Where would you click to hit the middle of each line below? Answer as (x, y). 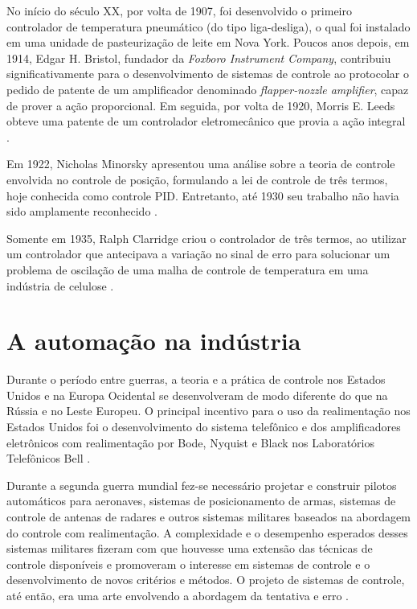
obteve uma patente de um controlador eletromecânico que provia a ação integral (206, 121)
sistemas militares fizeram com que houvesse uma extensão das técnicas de (190, 548)
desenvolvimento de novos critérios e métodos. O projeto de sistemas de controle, (206, 580)
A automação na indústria (154, 341)
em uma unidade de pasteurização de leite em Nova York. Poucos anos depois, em (208, 42)
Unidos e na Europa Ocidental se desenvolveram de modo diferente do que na (197, 395)
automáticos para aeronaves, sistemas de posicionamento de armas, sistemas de (201, 501)
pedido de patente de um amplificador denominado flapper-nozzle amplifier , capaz (208, 89)
